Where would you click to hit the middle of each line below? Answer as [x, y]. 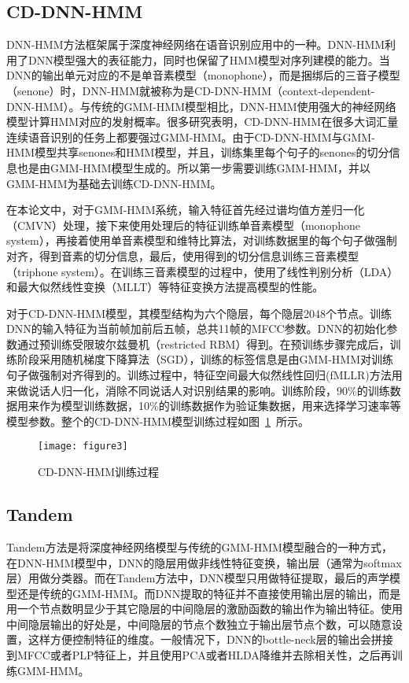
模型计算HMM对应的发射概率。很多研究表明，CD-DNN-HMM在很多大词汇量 [203, 122]
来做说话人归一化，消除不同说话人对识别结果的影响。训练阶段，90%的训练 [198, 390]
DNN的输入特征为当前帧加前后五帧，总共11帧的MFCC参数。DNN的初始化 [197, 329]
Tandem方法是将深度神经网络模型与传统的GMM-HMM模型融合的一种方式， [199, 546]
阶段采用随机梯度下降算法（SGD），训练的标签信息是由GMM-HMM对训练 [205, 359]
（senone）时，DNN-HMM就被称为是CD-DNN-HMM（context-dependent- [191, 90]
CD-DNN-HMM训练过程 [98, 472]
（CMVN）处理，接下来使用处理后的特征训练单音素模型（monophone [183, 225]
